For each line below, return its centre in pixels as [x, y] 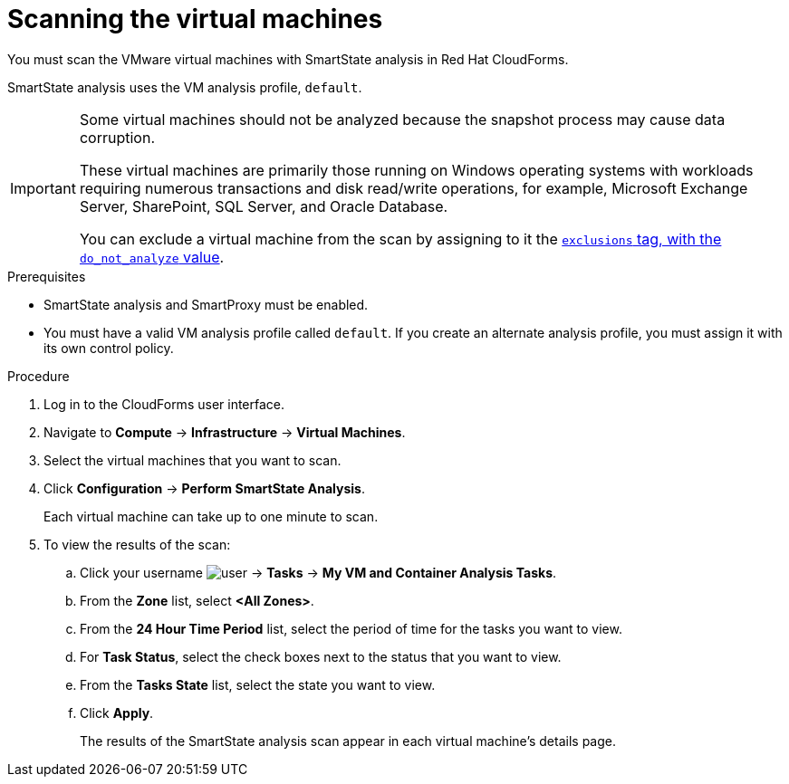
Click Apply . [117, 712]
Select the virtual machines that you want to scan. [192, 460]
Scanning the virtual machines [195, 19]
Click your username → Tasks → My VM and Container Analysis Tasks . [318, 572]
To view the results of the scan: [137, 544]
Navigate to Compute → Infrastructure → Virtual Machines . [225, 432]
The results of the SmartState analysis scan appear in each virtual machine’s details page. [348, 741]
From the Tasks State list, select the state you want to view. [258, 684]
